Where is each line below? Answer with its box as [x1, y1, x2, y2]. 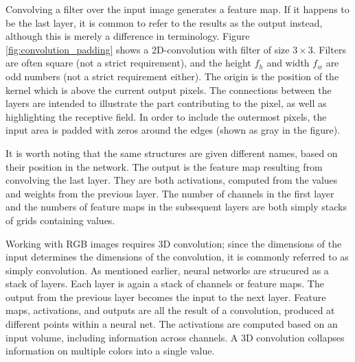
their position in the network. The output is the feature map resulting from [5, 159, 323, 173]
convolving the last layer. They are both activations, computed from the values [5, 173, 338, 187]
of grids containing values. [5, 213, 115, 227]
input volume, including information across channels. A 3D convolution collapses [5, 330, 345, 344]
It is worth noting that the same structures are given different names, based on [5, 145, 338, 160]
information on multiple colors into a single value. [5, 343, 215, 358]
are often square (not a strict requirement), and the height [5, 56, 251, 70]
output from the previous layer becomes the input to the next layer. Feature [5, 289, 326, 304]
